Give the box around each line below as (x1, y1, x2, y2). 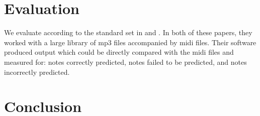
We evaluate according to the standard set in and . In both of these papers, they (4, 27, 252, 38)
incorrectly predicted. (4, 66, 70, 77)
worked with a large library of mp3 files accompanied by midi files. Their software (4, 37, 256, 47)
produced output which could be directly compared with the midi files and (4, 47, 234, 57)
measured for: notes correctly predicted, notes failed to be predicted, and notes (4, 56, 247, 67)
